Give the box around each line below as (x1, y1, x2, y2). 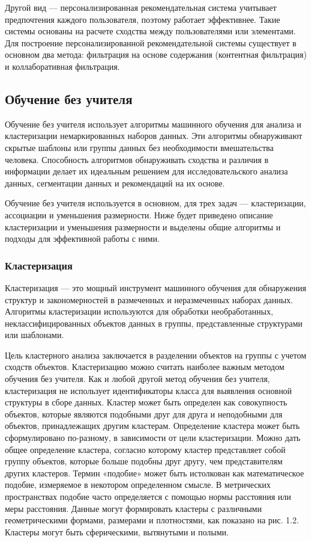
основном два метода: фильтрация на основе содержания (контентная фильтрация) (5, 48, 307, 61)
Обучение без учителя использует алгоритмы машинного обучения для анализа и (5, 117, 301, 130)
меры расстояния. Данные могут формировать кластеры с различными (5, 502, 262, 514)
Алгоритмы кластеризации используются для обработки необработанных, (5, 305, 273, 318)
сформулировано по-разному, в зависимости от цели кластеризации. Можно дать (5, 431, 301, 444)
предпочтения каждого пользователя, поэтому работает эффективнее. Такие (5, 13, 280, 25)
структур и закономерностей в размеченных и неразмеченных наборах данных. (5, 293, 293, 306)
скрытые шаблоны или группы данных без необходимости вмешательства (5, 141, 274, 153)
